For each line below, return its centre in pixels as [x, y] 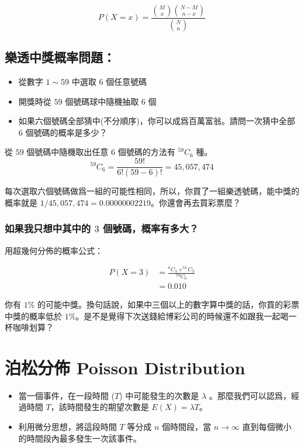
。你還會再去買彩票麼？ [196, 202]
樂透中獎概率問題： [60, 57]
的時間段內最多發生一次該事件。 [80, 438]
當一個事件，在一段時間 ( [66, 395]
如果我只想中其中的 [48, 228]
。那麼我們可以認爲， [250, 395]
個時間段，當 [187, 427]
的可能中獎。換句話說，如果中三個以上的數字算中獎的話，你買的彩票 [169, 304]
